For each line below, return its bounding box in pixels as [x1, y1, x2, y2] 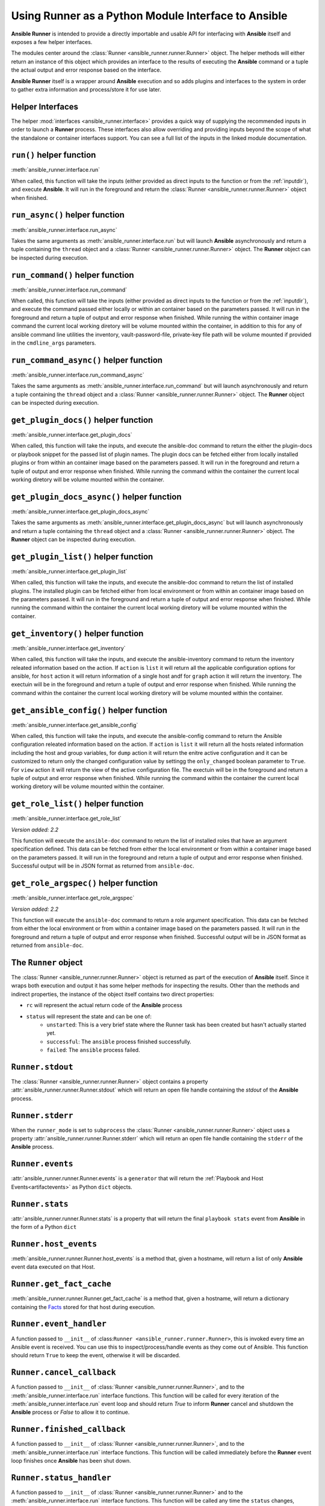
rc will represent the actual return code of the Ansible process [26, 1002, 183, 1009]
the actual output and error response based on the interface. [11, 66, 162, 73]
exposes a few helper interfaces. [11, 38, 93, 45]
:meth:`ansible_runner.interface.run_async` [11, 226, 117, 233]
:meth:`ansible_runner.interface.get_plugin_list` [11, 567, 128, 575]
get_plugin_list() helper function [11, 551, 153, 561]
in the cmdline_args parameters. [11, 339, 96, 346]
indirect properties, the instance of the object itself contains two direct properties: [11, 990, 215, 998]
